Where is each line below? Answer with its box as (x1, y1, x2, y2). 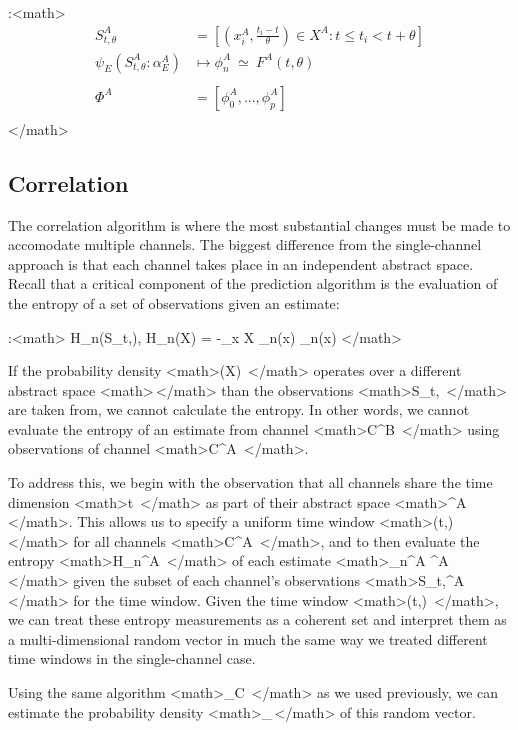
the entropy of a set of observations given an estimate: (8, 292, 340, 313)
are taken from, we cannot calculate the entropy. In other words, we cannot (8, 399, 470, 420)
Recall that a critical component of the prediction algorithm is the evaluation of (8, 273, 498, 294)
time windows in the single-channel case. (8, 648, 256, 669)
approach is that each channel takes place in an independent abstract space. (8, 253, 474, 274)
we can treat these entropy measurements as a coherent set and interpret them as (8, 609, 507, 630)
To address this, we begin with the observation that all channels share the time (8, 472, 493, 493)
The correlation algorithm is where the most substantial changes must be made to (8, 214, 511, 235)
